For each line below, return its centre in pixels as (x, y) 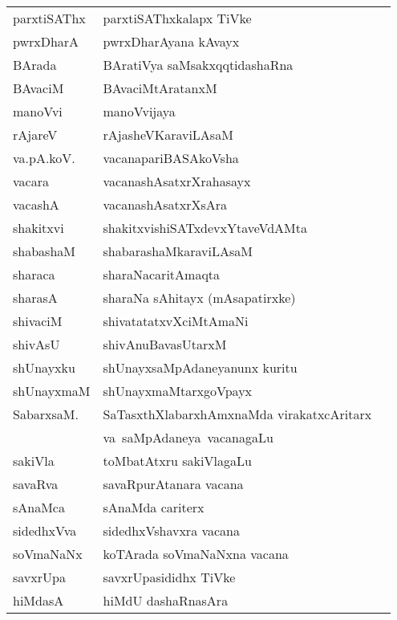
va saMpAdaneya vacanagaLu (188, 437)
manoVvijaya (139, 111)
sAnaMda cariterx (154, 507)
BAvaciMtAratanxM (160, 88)
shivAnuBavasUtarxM (165, 344)
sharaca (34, 274)
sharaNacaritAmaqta (162, 274)
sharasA (35, 298)
